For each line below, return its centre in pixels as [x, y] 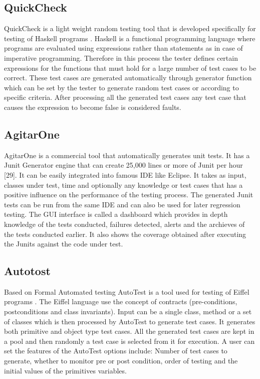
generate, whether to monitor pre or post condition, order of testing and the [121, 361]
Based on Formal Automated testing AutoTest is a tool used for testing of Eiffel [127, 291]
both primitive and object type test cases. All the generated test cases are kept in [129, 331]
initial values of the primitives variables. [65, 370]
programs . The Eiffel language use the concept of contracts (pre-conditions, [121, 301]
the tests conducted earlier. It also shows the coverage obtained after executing [125, 234]
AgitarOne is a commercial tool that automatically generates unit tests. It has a [127, 155]
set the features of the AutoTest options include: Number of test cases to [116, 351]
